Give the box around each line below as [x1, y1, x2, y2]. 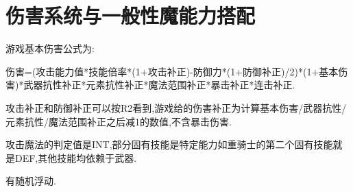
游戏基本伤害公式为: [5, 41, 95, 56]
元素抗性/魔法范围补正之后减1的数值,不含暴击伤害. [5, 114, 232, 128]
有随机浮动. [5, 173, 56, 188]
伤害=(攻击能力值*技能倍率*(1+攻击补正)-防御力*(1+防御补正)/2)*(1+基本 [5, 64, 339, 78]
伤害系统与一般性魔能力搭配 [5, 1, 256, 29]
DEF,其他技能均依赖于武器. [14, 150, 137, 165]
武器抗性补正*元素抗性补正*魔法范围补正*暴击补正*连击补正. [23, 77, 295, 92]
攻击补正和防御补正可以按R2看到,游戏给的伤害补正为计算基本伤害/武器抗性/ [5, 100, 347, 115]
